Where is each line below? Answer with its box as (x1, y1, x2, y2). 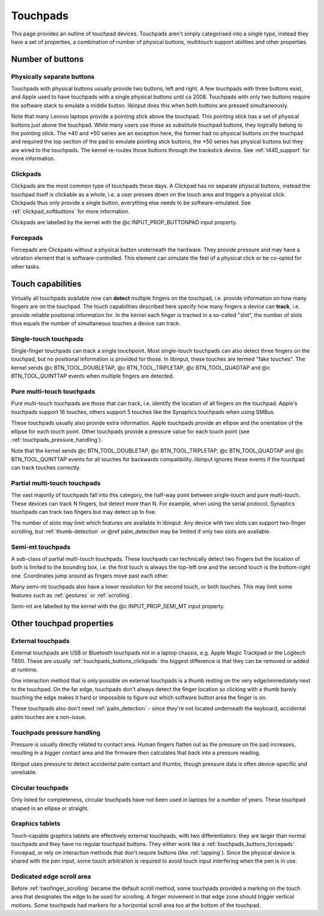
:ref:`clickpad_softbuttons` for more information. (11, 207, 130, 215)
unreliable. (11, 769, 37, 776)
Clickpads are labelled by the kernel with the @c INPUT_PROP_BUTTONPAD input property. (11, 218, 238, 225)
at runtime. (11, 666, 38, 673)
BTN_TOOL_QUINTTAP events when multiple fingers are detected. (11, 373, 174, 380)
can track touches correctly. (11, 464, 81, 471)
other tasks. (11, 263, 41, 270)
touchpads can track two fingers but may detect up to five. (11, 508, 157, 516)
